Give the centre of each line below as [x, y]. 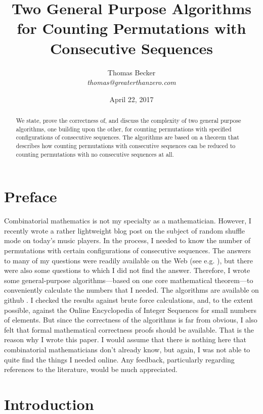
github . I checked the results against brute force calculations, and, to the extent [129, 300]
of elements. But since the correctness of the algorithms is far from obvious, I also [131, 320]
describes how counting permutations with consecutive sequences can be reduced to [126, 146]
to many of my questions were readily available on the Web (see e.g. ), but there [128, 260]
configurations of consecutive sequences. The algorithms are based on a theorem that [127, 137]
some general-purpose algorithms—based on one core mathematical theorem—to [129, 280]
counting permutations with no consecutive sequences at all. [95, 154]
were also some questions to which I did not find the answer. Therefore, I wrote [127, 270]
